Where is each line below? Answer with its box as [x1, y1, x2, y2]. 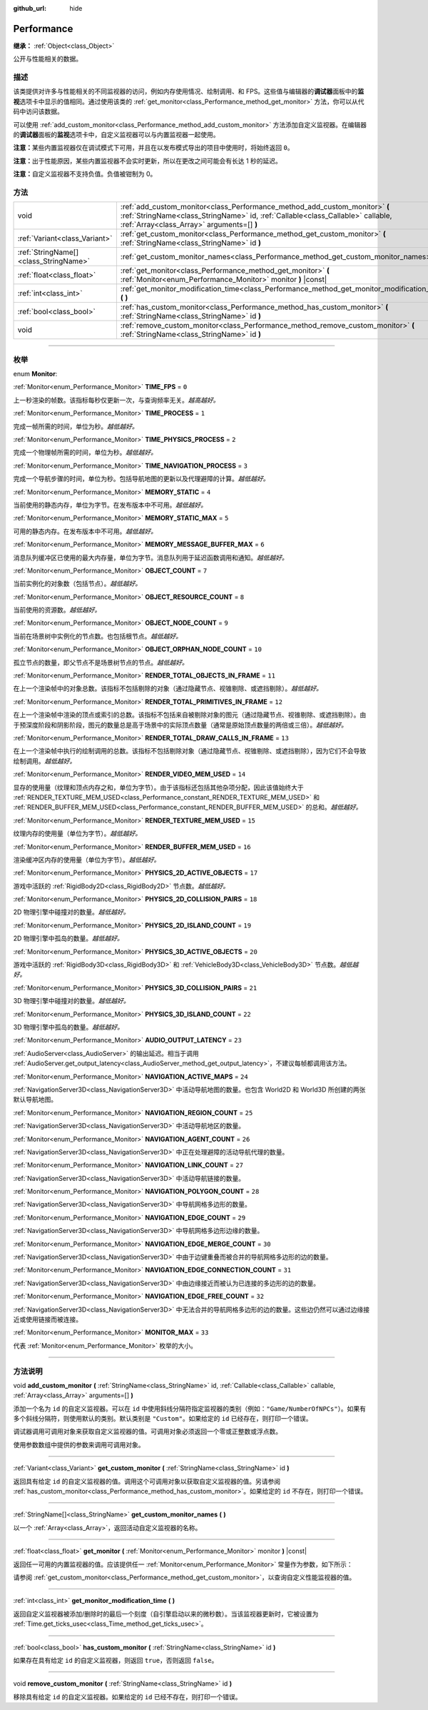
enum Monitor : [13, 370, 58, 378]
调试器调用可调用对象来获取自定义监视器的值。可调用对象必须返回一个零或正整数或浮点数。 [13, 1427, 282, 1436]
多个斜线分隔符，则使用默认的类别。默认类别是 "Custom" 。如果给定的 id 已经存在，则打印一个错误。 [13, 1414, 313, 1423]
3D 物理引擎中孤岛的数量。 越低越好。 [13, 1022, 124, 1031]
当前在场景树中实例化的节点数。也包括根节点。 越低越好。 [13, 632, 182, 640]
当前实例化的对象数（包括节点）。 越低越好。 [13, 579, 142, 588]
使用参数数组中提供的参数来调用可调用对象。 [13, 1440, 145, 1449]
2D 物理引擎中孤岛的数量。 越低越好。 [13, 934, 124, 942]
